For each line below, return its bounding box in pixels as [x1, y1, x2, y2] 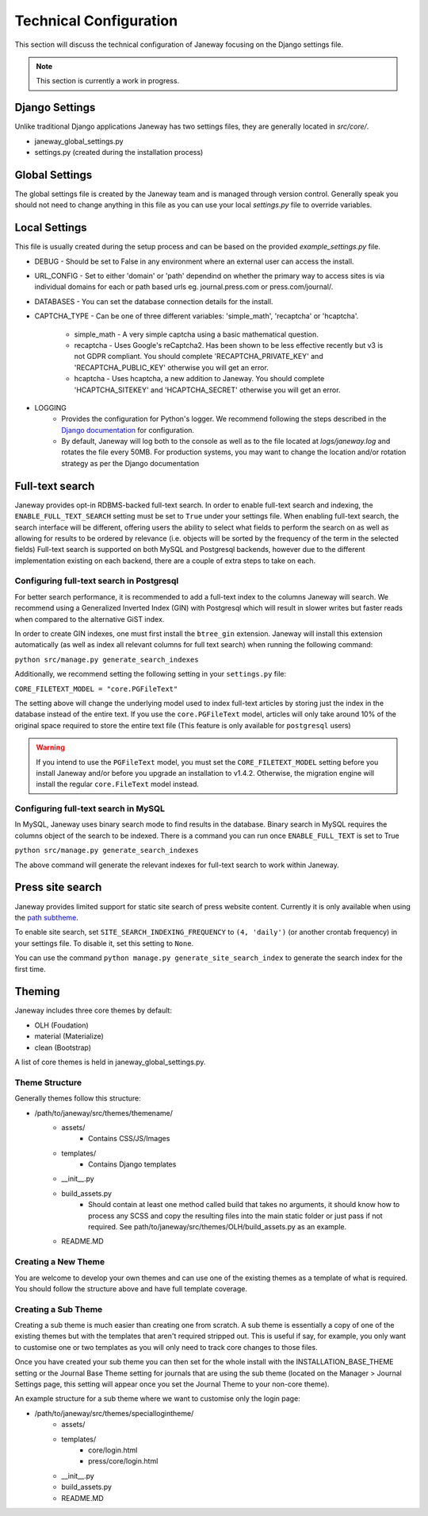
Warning [36, 743, 65, 752]
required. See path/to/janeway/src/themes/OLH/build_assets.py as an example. [88, 1222, 347, 1232]
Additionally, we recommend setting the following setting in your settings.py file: [14, 669, 287, 679]
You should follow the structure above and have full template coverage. [14, 1283, 247, 1294]
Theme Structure [14, 1077, 82, 1088]
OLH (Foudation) [34, 1020, 89, 1030]
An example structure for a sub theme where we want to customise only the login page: [14, 1394, 300, 1403]
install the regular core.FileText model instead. [36, 779, 200, 789]
